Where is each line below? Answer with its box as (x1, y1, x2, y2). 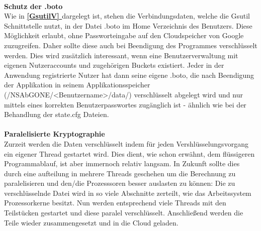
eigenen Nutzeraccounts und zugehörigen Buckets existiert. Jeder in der (4, 60, 224, 70)
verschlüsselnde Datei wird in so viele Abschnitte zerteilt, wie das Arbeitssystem (4, 187, 251, 198)
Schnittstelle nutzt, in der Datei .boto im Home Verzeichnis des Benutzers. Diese (4, 20, 252, 31)
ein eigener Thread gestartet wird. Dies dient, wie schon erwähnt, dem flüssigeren (4, 148, 255, 159)
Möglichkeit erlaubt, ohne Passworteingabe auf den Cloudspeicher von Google (4, 30, 244, 41)
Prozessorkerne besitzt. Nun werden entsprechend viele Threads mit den (4, 197, 226, 208)
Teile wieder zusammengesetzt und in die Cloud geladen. (4, 217, 179, 227)
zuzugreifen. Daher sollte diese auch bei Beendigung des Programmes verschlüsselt (4, 40, 257, 50)
